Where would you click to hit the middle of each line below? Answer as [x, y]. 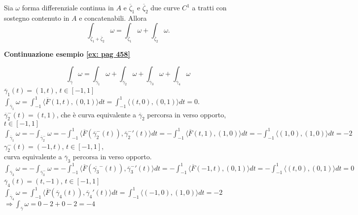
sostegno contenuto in [37, 18]
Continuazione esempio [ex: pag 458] [67, 54]
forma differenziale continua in [68, 7]
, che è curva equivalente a [96, 114]
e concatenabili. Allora [113, 18]
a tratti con [209, 7]
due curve [165, 7]
